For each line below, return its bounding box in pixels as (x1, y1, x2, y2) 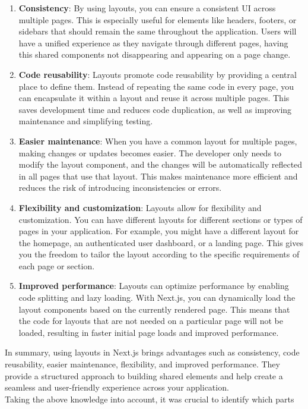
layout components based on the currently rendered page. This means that (18, 303, 290, 315)
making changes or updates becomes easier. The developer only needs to (18, 146, 282, 159)
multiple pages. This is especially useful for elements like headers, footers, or (18, 13, 297, 26)
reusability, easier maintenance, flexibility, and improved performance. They (5, 358, 280, 370)
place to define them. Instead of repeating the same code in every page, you (18, 80, 294, 92)
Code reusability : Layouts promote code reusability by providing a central (18, 68, 297, 80)
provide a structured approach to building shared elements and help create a (5, 369, 283, 382)
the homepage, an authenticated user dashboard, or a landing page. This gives (18, 236, 303, 248)
